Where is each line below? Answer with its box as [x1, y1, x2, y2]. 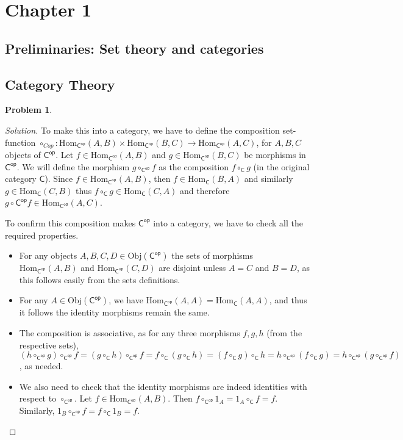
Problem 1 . [5, 103, 52, 116]
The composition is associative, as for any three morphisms [19, 326, 240, 339]
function [5, 135, 36, 148]
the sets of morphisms [171, 249, 254, 262]
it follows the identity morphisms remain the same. [19, 306, 210, 319]
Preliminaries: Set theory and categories [5, 38, 264, 57]
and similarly [244, 172, 293, 185]
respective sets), [19, 338, 79, 351]
